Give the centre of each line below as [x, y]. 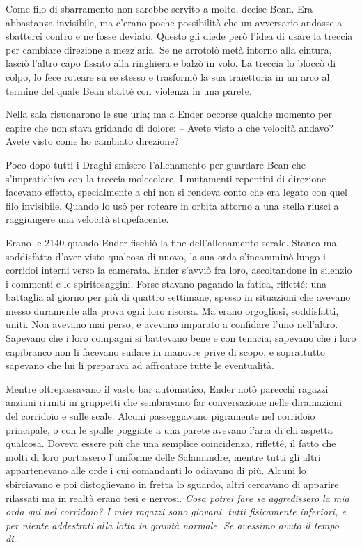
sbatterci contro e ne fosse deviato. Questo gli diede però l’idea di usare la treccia [179, 36]
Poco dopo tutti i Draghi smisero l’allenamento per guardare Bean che [156, 164]
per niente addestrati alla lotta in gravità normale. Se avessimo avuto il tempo [172, 525]
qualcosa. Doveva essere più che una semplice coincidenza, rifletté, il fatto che [171, 443]
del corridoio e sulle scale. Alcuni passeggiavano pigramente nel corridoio [160, 416]
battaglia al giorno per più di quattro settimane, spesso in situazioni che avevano [178, 297]
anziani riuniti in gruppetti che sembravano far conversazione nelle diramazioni [174, 402]
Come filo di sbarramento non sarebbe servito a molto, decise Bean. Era [159, 8]
